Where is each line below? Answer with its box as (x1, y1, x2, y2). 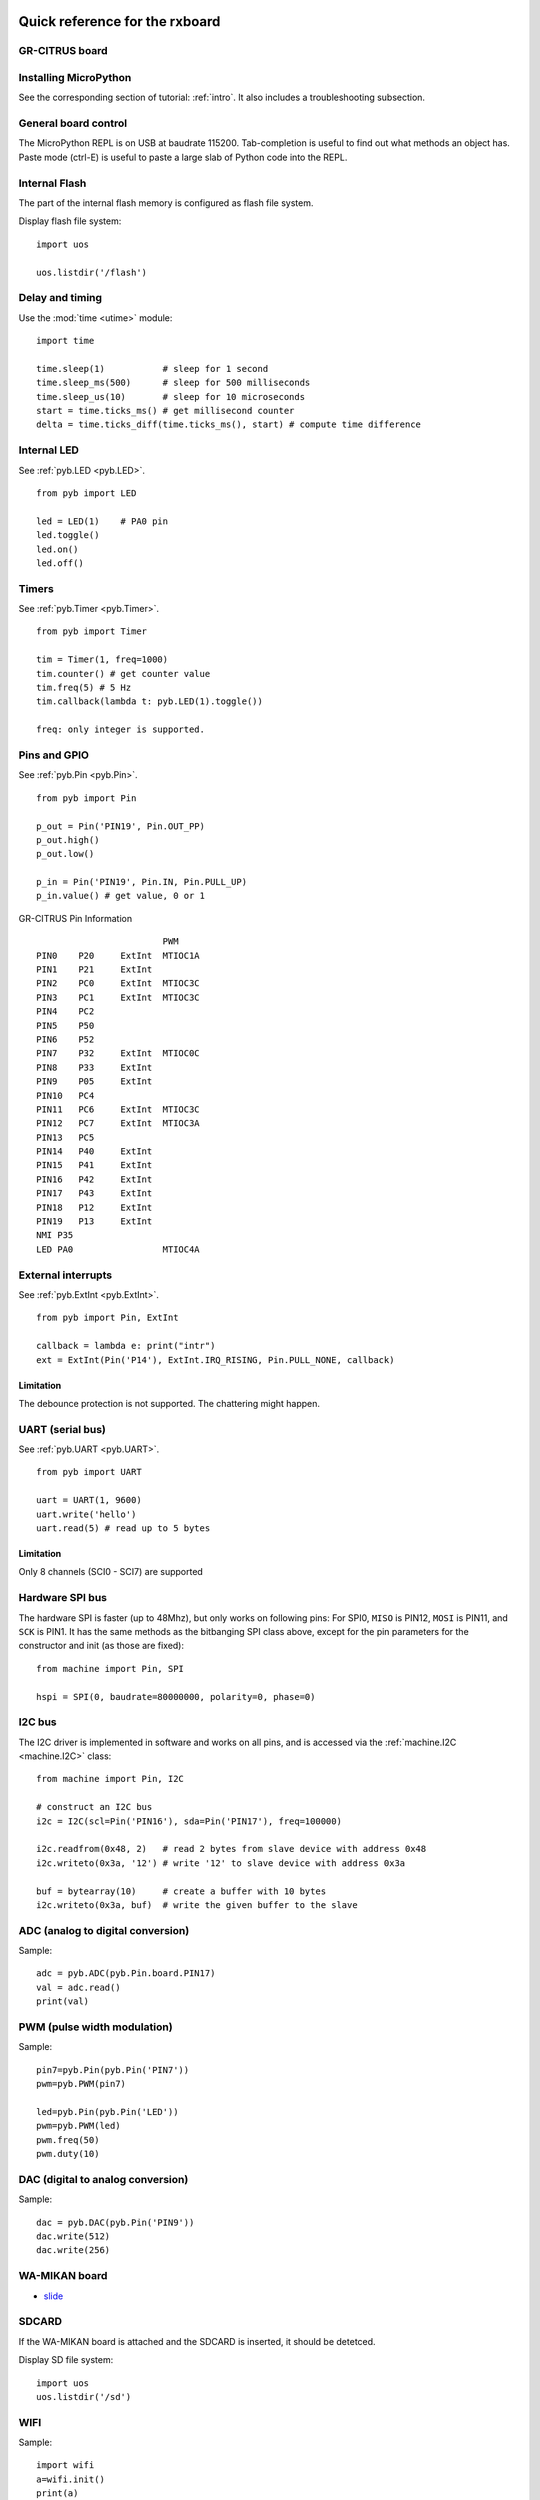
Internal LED (18, 443, 80, 457)
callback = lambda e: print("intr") (36, 1340, 216, 1352)
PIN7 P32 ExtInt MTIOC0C (36, 1048, 200, 1059)
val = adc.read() (36, 1981, 121, 1993)
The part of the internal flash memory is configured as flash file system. (18, 197, 314, 209)
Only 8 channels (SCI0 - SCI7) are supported (18, 1566, 204, 1578)
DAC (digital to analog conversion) (18, 2172, 189, 2186)
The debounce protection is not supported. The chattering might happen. (18, 1397, 320, 1409)
